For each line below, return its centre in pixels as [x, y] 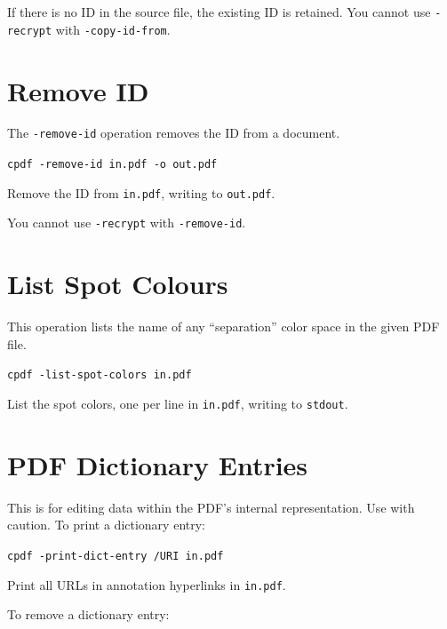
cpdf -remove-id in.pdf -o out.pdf [112, 165]
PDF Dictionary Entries [158, 464]
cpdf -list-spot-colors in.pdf [100, 375]
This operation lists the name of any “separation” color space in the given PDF [223, 326]
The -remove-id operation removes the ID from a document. [174, 133]
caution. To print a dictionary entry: [106, 525]
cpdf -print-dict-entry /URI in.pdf [116, 556]
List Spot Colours [118, 284]
